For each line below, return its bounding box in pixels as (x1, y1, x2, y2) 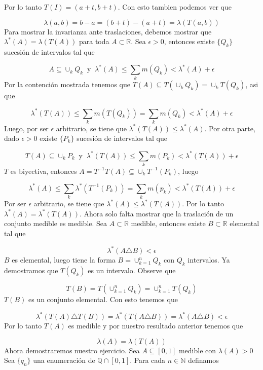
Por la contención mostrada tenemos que (4, 79, 130, 90)
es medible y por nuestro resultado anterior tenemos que (68, 320, 243, 331)
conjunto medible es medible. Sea (4, 218, 107, 229)
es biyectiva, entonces (10, 165, 77, 176)
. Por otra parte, (204, 123, 255, 133)
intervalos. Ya (187, 254, 230, 265)
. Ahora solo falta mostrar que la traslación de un (79, 208, 234, 218)
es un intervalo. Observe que (88, 265, 176, 275)
